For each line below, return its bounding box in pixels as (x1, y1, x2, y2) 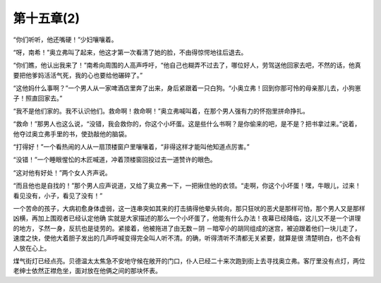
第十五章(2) (13, 11, 80, 26)
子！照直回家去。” (13, 94, 63, 102)
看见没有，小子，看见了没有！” (13, 191, 103, 200)
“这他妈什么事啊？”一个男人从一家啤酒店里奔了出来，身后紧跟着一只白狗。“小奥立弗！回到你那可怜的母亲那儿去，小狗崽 (13, 84, 361, 92)
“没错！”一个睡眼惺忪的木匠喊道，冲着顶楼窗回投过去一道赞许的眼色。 (13, 155, 217, 164)
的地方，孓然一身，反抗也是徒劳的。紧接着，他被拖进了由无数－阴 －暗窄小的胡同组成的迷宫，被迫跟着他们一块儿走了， (13, 224, 361, 232)
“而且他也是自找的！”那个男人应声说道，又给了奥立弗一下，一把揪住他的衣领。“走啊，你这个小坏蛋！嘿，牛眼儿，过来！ (13, 181, 361, 190)
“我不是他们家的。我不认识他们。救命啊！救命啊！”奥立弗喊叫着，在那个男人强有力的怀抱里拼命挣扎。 (13, 107, 310, 115)
